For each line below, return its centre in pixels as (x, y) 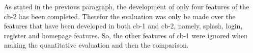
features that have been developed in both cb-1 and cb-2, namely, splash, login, (123, 26)
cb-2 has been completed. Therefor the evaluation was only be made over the (120, 16)
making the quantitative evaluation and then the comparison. (96, 45)
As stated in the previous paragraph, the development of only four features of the (127, 6)
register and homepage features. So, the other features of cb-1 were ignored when (126, 35)
